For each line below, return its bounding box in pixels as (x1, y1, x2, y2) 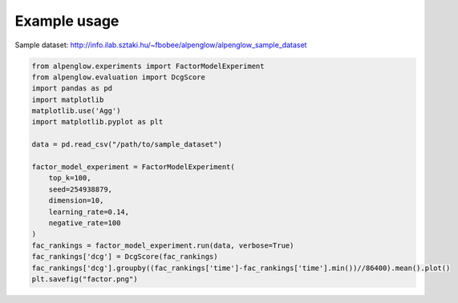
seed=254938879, (48, 184, 112, 194)
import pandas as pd (31, 84, 112, 93)
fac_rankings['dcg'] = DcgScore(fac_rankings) (31, 252, 218, 261)
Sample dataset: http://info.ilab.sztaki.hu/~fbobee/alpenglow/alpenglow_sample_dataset (14, 40, 307, 50)
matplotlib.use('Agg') (31, 107, 121, 115)
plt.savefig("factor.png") (31, 274, 138, 284)
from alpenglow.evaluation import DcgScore (31, 72, 206, 82)
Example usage (14, 12, 120, 30)
